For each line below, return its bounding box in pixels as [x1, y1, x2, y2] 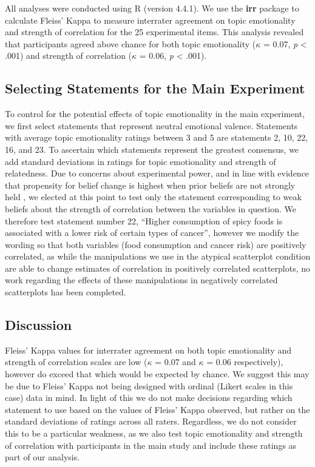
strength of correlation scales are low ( [5, 355, 147, 368]
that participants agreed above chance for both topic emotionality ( [5, 37, 256, 50]
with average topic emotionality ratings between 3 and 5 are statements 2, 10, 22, [5, 131, 308, 144]
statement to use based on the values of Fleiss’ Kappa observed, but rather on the [5, 403, 310, 415]
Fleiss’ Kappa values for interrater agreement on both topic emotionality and [5, 343, 291, 356]
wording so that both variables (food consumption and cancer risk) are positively [5, 238, 307, 250]
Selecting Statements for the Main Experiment [5, 79, 305, 98]
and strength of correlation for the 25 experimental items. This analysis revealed [5, 25, 304, 38]
